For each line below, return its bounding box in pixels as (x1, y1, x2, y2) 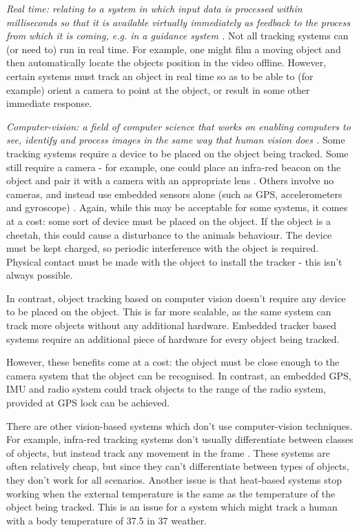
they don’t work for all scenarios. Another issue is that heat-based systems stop (6, 473, 342, 486)
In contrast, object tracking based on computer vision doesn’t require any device (6, 290, 346, 305)
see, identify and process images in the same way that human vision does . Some (6, 132, 345, 147)
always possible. (6, 268, 73, 282)
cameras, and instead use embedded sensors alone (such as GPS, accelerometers (6, 186, 342, 201)
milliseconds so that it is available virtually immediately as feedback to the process (6, 14, 351, 29)
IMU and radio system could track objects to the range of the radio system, (6, 382, 327, 396)
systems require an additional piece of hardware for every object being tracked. (6, 331, 340, 346)
